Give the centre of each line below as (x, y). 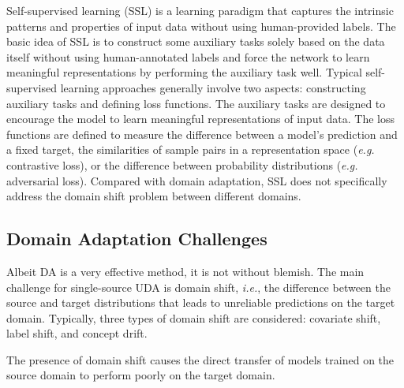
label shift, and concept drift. (77, 333)
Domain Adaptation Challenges (137, 239)
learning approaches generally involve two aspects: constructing (213, 87)
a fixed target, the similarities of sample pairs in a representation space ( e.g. (191, 149)
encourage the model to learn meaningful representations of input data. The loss (201, 119)
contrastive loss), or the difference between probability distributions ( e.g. (182, 164)
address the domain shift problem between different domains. (154, 196)
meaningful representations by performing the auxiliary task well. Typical (184, 72)
